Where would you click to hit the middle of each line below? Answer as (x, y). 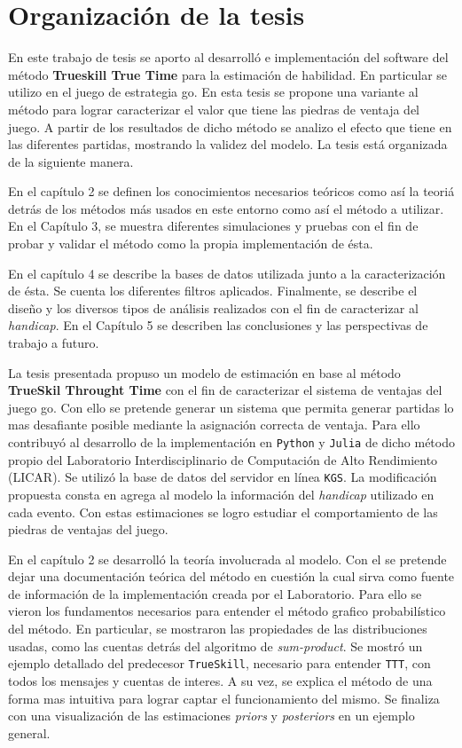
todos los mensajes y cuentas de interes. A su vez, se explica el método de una (220, 680)
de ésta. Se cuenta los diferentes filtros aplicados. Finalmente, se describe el (213, 291)
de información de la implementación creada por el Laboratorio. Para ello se (215, 593)
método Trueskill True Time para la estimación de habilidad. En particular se (228, 74)
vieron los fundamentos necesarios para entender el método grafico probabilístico (227, 611)
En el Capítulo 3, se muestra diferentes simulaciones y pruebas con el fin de (213, 226)
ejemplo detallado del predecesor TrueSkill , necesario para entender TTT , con (219, 663)
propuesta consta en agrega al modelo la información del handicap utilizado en (221, 494)
